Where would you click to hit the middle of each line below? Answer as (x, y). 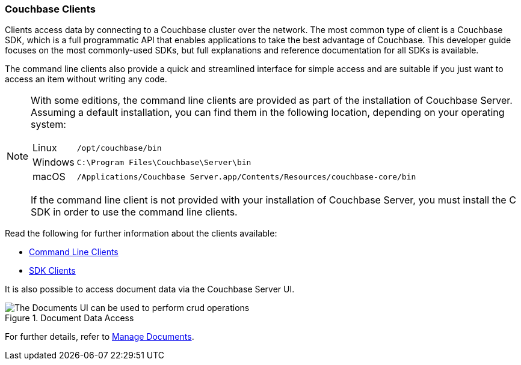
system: (48, 125)
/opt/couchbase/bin (119, 148)
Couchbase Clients (50, 9)
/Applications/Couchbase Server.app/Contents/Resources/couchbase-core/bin (246, 176)
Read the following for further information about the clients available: (141, 234)
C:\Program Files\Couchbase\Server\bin (164, 162)
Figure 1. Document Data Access (69, 318)
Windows (54, 162)
